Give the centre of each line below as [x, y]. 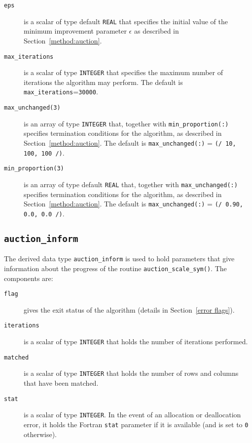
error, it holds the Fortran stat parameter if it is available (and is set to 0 [136, 424]
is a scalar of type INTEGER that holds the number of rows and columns [131, 373]
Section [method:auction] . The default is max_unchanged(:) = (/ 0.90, [133, 204]
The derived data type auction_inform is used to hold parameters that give [119, 259]
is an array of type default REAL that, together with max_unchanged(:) [131, 184]
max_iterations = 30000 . [61, 92]
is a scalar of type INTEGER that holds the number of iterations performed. [136, 342]
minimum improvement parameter [75, 31]
